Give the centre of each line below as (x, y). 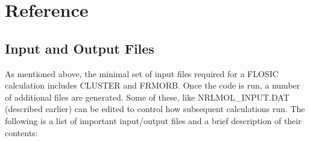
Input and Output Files (80, 48)
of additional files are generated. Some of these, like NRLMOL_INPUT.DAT (147, 97)
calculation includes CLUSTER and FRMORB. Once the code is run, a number (153, 85)
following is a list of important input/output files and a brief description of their (153, 120)
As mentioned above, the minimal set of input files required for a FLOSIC (142, 73)
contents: (21, 132)
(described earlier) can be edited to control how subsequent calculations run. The (155, 109)
